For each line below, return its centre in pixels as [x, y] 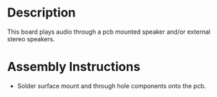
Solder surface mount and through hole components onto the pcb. [112, 86]
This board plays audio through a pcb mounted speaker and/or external [109, 32]
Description [41, 13]
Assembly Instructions [74, 67]
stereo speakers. [31, 39]
